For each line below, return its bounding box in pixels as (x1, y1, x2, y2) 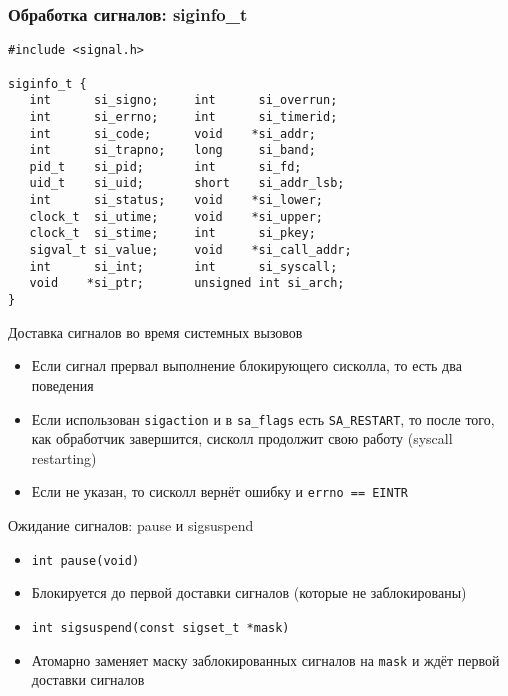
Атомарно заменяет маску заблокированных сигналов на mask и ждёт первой (31, 649, 500, 670)
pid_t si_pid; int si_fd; (29, 159, 302, 174)
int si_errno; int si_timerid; (29, 109, 338, 124)
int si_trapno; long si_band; (29, 143, 316, 158)
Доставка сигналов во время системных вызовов (8, 321, 303, 342)
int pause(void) (31, 553, 140, 568)
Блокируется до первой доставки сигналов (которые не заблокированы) (31, 582, 467, 603)
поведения (31, 374, 94, 395)
